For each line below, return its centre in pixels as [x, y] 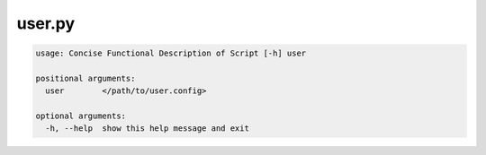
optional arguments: [81, 116]
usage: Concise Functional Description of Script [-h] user [171, 53]
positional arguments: [85, 78]
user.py [46, 23]
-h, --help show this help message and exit [147, 129]
